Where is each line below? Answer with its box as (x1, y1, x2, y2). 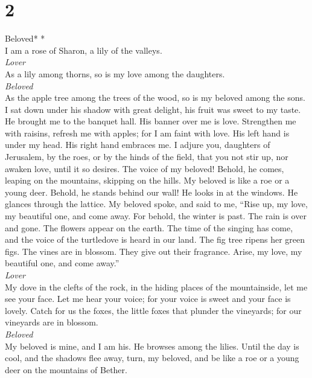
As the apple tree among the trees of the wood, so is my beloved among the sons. (5, 91, 305, 104)
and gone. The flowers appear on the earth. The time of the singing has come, (5, 221, 293, 234)
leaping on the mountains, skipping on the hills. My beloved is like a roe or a (5, 174, 290, 187)
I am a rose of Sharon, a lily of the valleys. (5, 43, 162, 56)
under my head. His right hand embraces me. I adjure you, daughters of (5, 138, 270, 151)
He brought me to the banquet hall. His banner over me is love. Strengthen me (5, 115, 296, 127)
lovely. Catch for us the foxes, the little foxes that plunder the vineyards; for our (5, 304, 302, 316)
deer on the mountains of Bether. (5, 363, 127, 376)
